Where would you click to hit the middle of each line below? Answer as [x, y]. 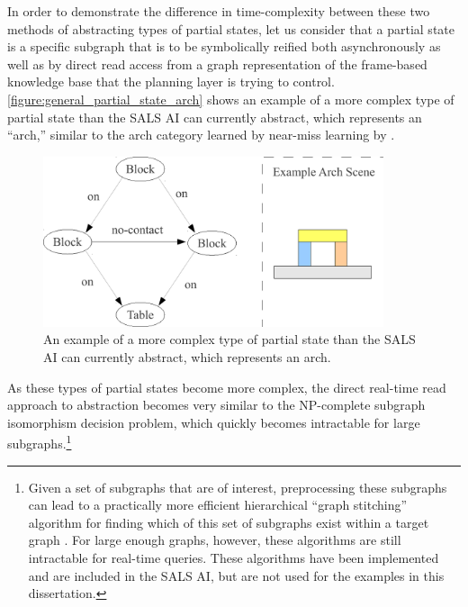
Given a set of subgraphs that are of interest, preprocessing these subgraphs [238, 487]
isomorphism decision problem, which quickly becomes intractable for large [214, 422]
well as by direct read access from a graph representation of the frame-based [217, 63]
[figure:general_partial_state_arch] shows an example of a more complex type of [231, 99]
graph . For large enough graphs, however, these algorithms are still [215, 540]
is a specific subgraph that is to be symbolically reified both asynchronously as [224, 46]
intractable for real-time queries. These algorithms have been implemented [234, 557]
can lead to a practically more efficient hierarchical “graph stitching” [218, 505]
